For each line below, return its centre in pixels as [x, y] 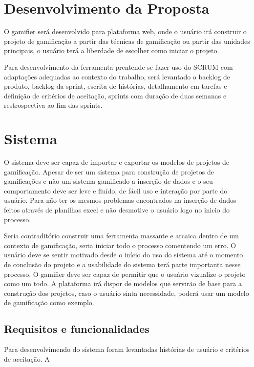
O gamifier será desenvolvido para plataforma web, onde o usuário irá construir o [125, 31]
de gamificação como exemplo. [49, 302]
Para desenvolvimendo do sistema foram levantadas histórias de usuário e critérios [127, 349]
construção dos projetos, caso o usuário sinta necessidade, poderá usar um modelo [127, 293]
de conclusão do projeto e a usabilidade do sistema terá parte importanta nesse [122, 264]
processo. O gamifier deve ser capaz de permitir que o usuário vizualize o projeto [125, 274]
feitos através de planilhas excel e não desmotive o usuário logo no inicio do [117, 209]
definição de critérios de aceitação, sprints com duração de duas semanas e [115, 95]
